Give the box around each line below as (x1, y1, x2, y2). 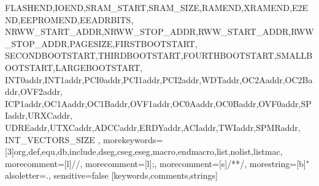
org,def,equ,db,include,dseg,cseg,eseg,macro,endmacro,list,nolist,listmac (13, 145, 280, 158)
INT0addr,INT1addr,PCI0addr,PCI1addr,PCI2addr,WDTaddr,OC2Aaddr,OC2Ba (5, 73, 313, 86)
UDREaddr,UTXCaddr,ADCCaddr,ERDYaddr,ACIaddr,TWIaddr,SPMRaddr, (5, 121, 301, 133)
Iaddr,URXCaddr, (5, 109, 72, 122)
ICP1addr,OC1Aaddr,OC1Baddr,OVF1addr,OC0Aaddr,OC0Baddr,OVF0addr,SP (5, 97, 312, 110)
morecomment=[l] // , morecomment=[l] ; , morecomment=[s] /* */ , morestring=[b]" (5, 157, 309, 169)
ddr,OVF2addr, (5, 85, 63, 98)
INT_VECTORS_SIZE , (5, 133, 101, 146)
